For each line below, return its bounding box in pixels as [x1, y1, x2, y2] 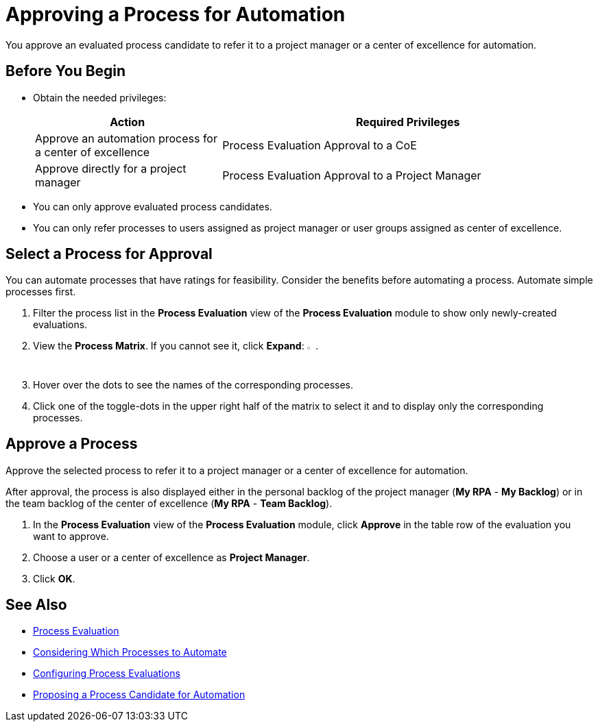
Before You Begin [5, 62, 126, 80]
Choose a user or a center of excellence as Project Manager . [33, 551, 310, 563]
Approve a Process [5, 435, 138, 453]
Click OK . [33, 572, 75, 584]
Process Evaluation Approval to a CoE [222, 138, 417, 152]
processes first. [5, 286, 76, 298]
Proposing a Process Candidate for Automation [33, 689, 246, 701]
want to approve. [33, 530, 109, 542]
